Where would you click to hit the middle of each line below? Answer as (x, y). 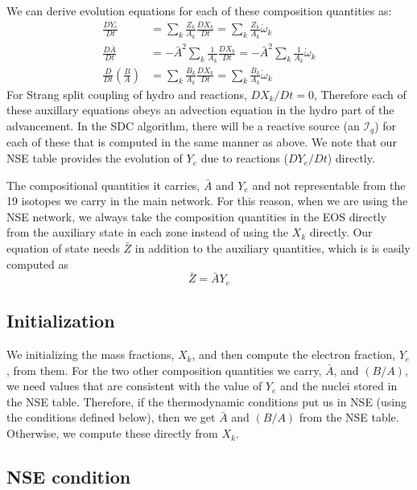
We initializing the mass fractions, (91, 354)
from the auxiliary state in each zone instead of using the (147, 232)
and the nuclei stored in (339, 386)
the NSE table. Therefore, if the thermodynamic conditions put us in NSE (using (207, 401)
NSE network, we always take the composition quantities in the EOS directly (197, 216)
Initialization (61, 321)
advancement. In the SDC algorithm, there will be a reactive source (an (183, 126)
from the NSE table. (349, 417)
